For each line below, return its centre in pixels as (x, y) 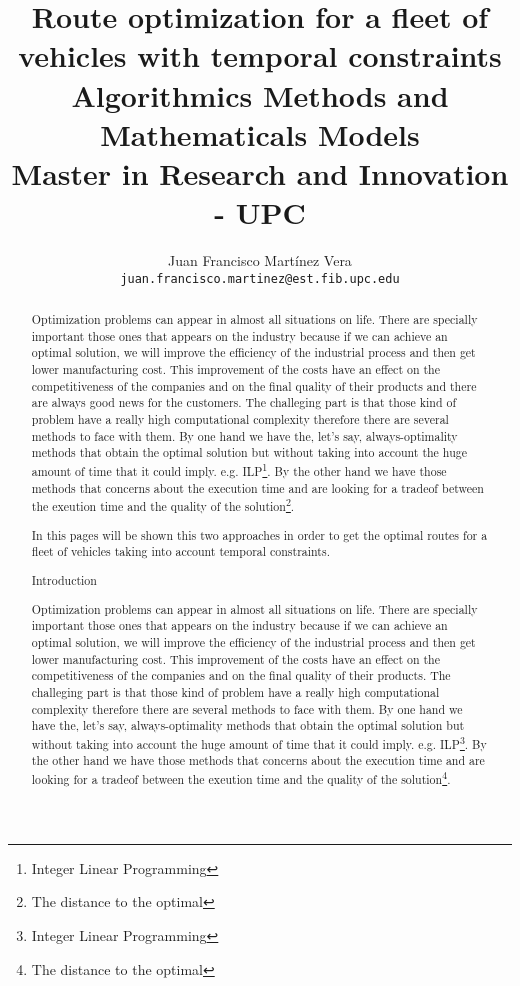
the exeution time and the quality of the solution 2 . (163, 505)
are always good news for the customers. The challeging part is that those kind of (244, 402)
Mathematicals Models (260, 133)
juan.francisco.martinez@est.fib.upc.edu (260, 278)
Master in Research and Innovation (260, 172)
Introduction (64, 580)
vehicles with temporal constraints (260, 55)
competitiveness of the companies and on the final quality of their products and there (254, 385)
